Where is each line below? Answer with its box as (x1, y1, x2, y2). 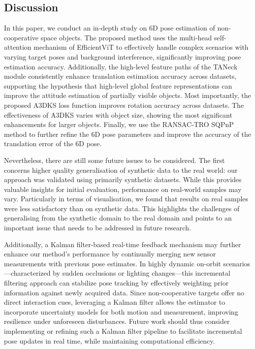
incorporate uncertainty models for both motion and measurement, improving (4, 306, 238, 317)
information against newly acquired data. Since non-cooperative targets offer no (4, 287, 245, 297)
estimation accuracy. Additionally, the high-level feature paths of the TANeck (4, 61, 238, 71)
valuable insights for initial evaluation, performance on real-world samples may (4, 184, 242, 194)
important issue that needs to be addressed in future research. (4, 222, 191, 233)
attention (4, 42, 32, 52)
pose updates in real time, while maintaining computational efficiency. (4, 335, 215, 346)
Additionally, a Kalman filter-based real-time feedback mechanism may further (4, 239, 241, 249)
